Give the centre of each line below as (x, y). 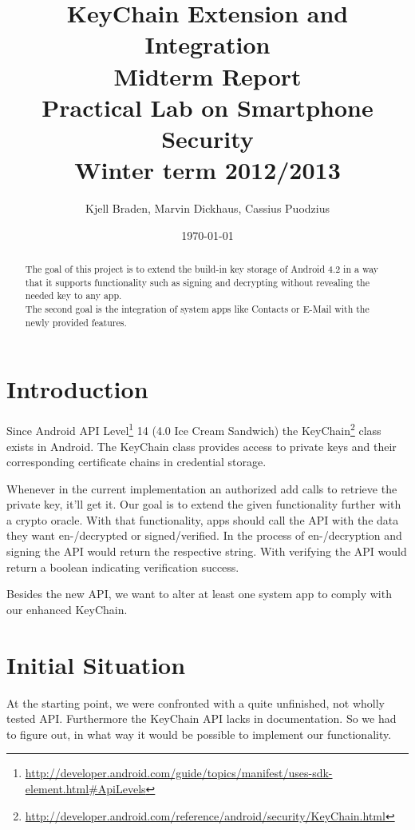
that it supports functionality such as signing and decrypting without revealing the (197, 282)
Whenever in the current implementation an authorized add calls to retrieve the (202, 488)
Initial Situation (96, 664)
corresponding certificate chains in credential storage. (136, 462)
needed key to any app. (73, 295)
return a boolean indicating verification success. (123, 567)
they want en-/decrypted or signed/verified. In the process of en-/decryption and (204, 535)
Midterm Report (207, 76)
